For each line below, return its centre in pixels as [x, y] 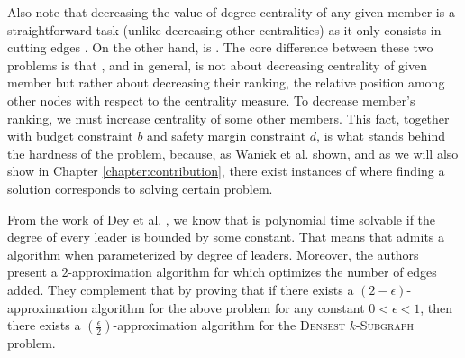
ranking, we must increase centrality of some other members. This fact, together [228, 118]
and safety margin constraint [227, 136]
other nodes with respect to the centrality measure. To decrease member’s [211, 100]
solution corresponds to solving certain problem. [140, 188]
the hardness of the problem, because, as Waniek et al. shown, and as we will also [233, 153]
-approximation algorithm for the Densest [229, 325]
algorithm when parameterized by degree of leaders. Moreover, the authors [213, 254]
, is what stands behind [381, 136]
